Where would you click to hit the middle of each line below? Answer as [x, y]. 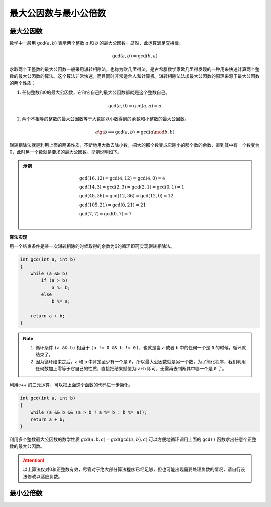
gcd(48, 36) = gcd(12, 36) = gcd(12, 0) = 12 [126, 196]
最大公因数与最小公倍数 [58, 13]
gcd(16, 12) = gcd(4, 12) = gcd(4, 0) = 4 [122, 178]
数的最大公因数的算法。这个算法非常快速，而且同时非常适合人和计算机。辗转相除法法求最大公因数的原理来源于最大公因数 [134, 76]
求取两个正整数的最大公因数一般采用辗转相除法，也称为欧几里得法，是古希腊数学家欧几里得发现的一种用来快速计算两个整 [134, 69]
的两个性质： [23, 83]
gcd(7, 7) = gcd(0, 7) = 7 [106, 213]
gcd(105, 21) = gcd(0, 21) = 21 [113, 205]
